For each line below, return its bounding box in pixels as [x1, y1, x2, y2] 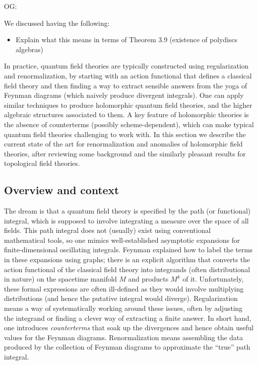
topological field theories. [4, 158, 80, 168]
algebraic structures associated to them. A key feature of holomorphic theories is [4, 109, 249, 120]
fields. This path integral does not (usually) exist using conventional [4, 225, 211, 235]
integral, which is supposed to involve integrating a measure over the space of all [4, 215, 249, 225]
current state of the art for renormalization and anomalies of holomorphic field [4, 139, 243, 149]
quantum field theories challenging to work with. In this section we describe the [4, 129, 246, 139]
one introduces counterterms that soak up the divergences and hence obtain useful [4, 322, 254, 333]
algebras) [15, 44, 44, 54]
